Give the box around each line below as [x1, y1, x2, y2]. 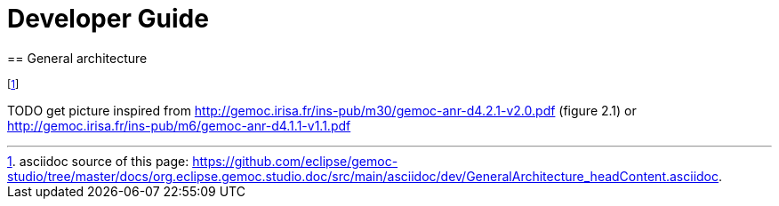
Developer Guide [7, 4, 209, 34]
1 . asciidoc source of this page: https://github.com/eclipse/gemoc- [7, 153, 398, 169]
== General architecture [7, 50, 148, 66]
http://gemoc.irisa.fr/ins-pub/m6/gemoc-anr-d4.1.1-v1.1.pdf [7, 117, 351, 133]
